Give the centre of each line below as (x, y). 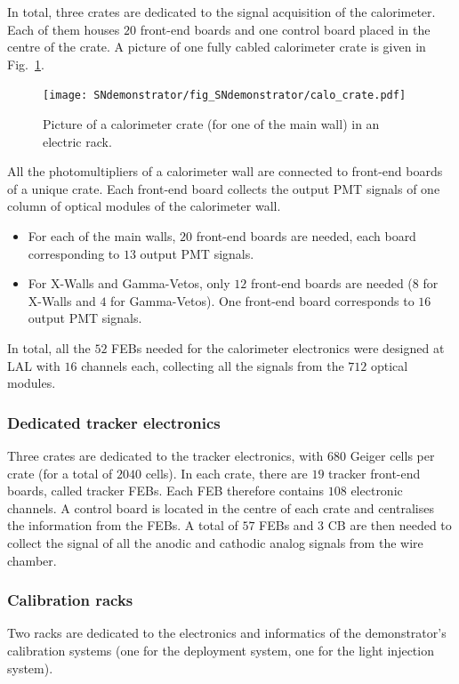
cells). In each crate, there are (226, 473)
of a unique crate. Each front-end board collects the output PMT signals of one (224, 188)
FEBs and (286, 525)
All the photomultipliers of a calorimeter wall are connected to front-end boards (225, 171)
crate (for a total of (60, 473)
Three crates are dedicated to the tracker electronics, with (165, 455)
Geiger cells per (392, 455)
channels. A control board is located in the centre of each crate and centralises (221, 507)
